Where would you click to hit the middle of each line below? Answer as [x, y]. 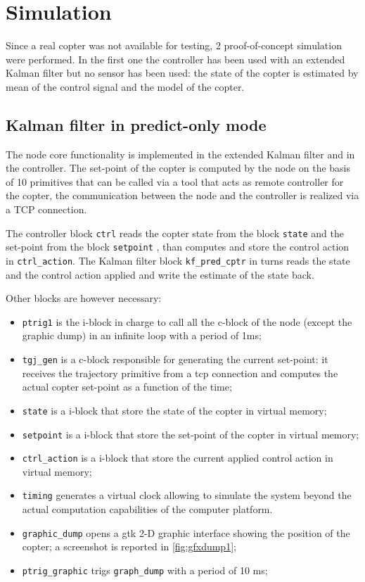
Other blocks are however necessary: [84, 298]
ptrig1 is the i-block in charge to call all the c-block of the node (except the [187, 321]
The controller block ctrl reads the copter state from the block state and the [175, 233]
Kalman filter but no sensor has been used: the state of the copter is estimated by [182, 73]
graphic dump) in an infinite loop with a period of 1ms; [142, 335]
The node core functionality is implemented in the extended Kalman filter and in [180, 154]
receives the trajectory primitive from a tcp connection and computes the [180, 373]
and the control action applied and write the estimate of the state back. [160, 274]
